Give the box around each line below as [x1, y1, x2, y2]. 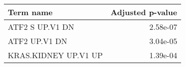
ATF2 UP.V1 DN [8, 35, 67, 46]
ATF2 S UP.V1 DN [8, 21, 74, 32]
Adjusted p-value [110, 6, 177, 18]
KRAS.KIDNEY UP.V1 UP [8, 49, 103, 61]
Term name [8, 6, 53, 18]
